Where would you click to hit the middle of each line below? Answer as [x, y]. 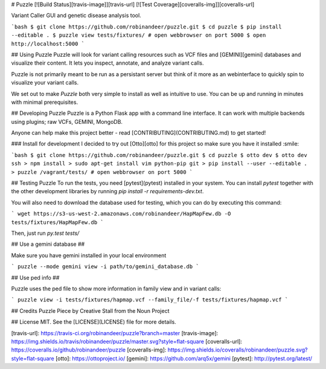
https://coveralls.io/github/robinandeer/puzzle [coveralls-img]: [89, 350]
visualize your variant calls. [45, 83]
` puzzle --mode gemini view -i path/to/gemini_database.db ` [105, 267]
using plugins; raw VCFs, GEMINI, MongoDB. [67, 121]
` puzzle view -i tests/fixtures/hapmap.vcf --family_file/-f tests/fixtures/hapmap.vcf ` [150, 300]
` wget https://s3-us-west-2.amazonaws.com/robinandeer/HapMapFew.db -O [121, 214]
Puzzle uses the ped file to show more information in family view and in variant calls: [116, 288]
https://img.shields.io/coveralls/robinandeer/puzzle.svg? [238, 350]
